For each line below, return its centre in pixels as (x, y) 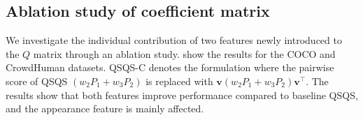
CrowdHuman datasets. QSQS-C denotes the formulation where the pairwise (170, 67)
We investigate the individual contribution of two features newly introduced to (174, 40)
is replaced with (179, 81)
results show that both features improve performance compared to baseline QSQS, (182, 95)
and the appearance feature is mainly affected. (105, 108)
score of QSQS (37, 81)
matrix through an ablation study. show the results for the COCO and (184, 53)
